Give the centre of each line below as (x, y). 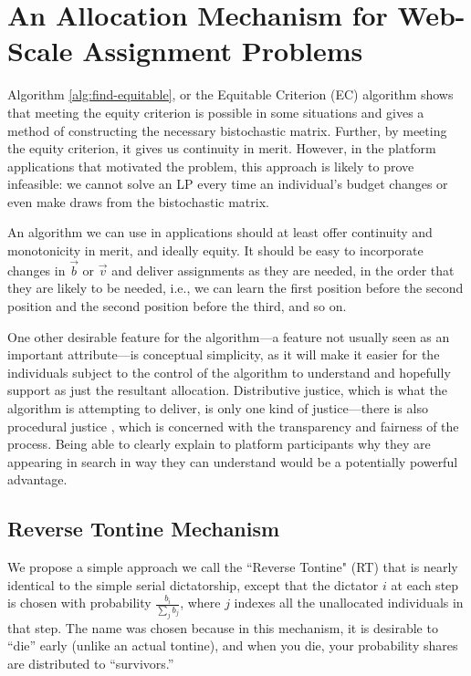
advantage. (37, 479)
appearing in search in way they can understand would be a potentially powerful (233, 461)
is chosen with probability (79, 603)
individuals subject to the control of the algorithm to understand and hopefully (229, 372)
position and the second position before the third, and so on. (177, 306)
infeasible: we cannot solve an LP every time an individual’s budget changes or (228, 184)
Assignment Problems (223, 51)
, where (200, 603)
